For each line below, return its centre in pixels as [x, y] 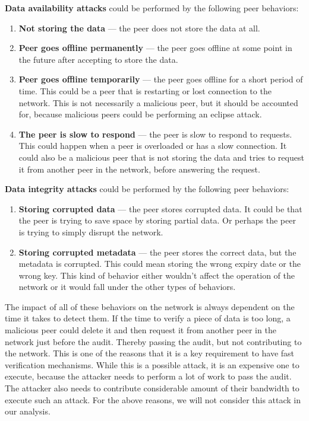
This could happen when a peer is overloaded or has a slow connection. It [153, 146]
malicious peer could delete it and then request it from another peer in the [141, 330]
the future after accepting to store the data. [98, 59]
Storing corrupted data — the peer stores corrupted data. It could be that [160, 208]
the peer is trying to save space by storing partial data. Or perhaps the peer [157, 220]
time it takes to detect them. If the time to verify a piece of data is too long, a [148, 318]
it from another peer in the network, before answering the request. [139, 169]
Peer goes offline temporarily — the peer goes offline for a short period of [161, 79]
